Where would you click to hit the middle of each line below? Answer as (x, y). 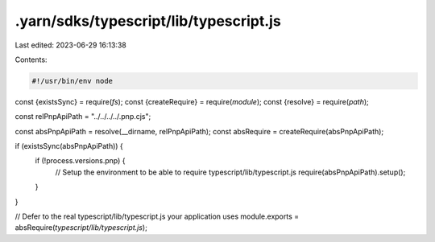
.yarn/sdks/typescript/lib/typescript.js (148, 21)
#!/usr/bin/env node (72, 81)
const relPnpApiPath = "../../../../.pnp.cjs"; (83, 117)
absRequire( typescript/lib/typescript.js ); (81, 228)
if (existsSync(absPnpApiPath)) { (69, 146)
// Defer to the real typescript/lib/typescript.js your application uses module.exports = (157, 216)
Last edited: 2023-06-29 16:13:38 (70, 45)
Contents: (31, 59)
